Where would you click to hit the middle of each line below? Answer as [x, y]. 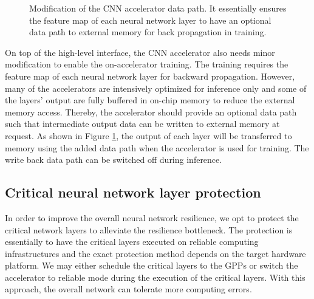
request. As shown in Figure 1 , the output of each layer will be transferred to [148, 135]
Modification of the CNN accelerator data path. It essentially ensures [158, 8]
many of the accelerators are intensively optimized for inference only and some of [156, 88]
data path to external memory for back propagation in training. [148, 32]
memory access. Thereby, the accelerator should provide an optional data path [151, 112]
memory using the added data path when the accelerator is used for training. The [157, 147]
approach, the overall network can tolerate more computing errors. [128, 289]
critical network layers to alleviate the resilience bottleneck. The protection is [149, 229]
